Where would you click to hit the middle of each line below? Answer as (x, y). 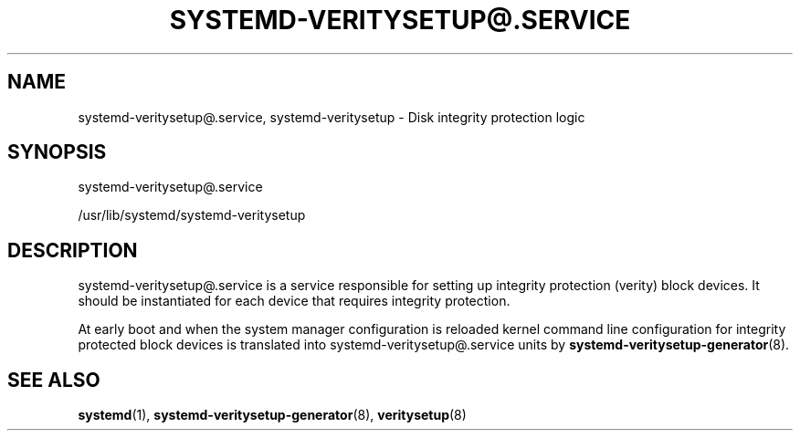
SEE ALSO (54, 380)
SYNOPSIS (57, 152)
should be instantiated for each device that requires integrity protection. (294, 301)
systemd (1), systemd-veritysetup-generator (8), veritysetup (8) (272, 415)
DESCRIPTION (73, 250)
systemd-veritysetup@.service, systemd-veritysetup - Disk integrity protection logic (332, 117)
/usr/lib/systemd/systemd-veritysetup (192, 215)
